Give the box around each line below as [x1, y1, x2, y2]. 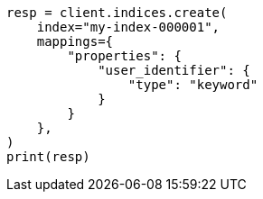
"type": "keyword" [127, 77, 258, 92]
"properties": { [67, 49, 182, 63]
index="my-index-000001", [36, 20, 221, 34]
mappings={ [36, 34, 114, 49]
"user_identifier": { [98, 63, 250, 77]
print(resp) [6, 149, 90, 164]
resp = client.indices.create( [6, 5, 228, 20]
